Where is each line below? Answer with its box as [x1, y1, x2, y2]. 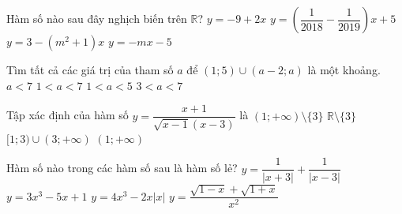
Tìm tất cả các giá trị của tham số [6, 62, 174, 77]
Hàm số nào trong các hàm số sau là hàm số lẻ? [6, 160, 238, 176]
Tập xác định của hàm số [6, 107, 129, 123]
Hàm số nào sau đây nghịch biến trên [6, 10, 187, 26]
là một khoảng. [307, 62, 381, 77]
